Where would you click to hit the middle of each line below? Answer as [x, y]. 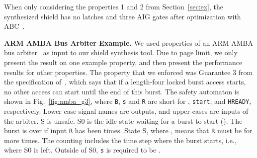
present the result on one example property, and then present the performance [123, 62]
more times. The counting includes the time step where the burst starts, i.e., [120, 140]
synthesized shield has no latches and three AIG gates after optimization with [123, 16]
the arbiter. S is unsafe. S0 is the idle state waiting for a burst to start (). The [123, 120]
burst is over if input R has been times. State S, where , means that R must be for [128, 130]
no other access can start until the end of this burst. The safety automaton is [122, 91]
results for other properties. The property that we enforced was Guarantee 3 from [128, 72]
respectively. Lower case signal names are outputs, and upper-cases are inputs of [126, 111]
